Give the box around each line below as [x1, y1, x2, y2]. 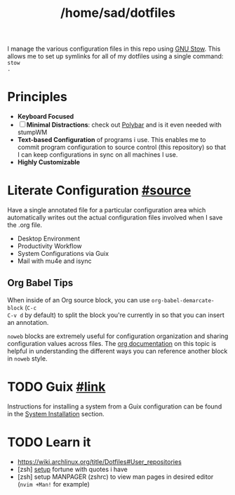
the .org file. [7, 221, 43, 229]
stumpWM [17, 128, 48, 136]
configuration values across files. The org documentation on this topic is [7, 339, 217, 347]
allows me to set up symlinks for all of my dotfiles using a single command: [7, 52, 224, 60]
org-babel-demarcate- [151, 297, 215, 304]
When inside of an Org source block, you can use [7, 295, 150, 304]
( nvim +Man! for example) [17, 480, 90, 488]
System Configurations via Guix [17, 250, 109, 258]
